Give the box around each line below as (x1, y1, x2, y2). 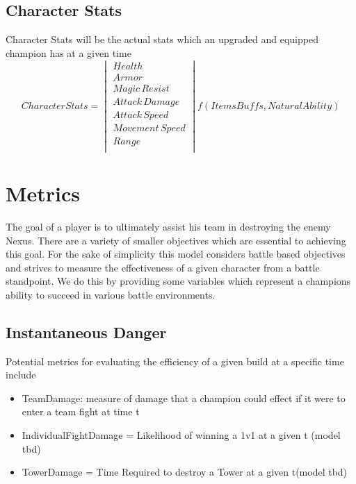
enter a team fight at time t (22, 404, 140, 419)
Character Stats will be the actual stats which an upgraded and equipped (6, 32, 318, 47)
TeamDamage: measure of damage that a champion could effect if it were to (22, 390, 346, 405)
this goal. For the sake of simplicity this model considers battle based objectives (6, 247, 346, 261)
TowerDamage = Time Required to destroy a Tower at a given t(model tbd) (22, 465, 348, 479)
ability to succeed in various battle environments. (6, 287, 216, 301)
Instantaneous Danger (6, 321, 167, 342)
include (6, 367, 36, 382)
